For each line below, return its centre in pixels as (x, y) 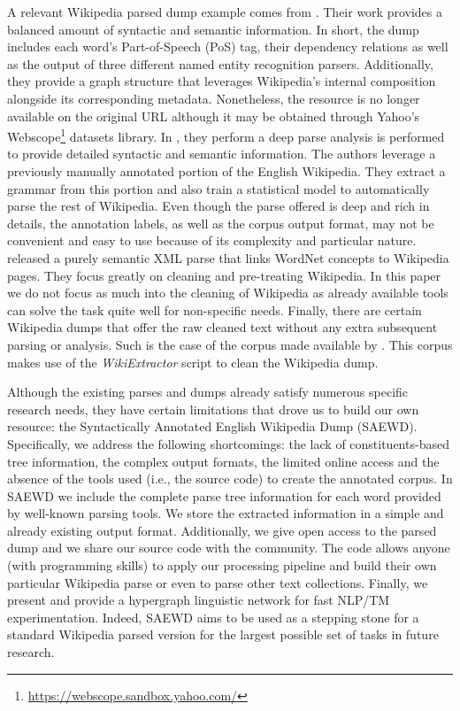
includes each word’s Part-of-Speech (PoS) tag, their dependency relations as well (228, 46)
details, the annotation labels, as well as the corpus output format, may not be (221, 223)
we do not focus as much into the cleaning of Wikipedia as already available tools (228, 293)
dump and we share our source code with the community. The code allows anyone (229, 548)
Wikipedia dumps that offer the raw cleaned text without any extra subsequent (222, 327)
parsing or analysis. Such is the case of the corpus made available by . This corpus (230, 344)
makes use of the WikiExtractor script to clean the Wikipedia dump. (193, 362)
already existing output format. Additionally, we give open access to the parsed (222, 530)
